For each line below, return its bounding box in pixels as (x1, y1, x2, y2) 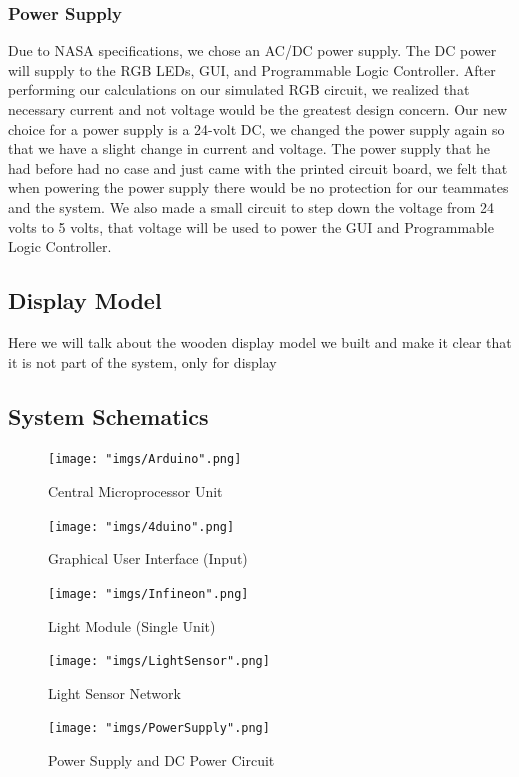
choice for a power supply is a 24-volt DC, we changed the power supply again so (8, 118, 505, 139)
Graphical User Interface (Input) (48, 548, 248, 569)
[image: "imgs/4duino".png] (48, 519, 235, 534)
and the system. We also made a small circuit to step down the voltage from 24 (8, 196, 495, 217)
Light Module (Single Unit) (48, 615, 216, 636)
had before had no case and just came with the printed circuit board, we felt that (8, 157, 508, 178)
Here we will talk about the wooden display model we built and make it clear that (8, 331, 512, 352)
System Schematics (8, 400, 209, 431)
